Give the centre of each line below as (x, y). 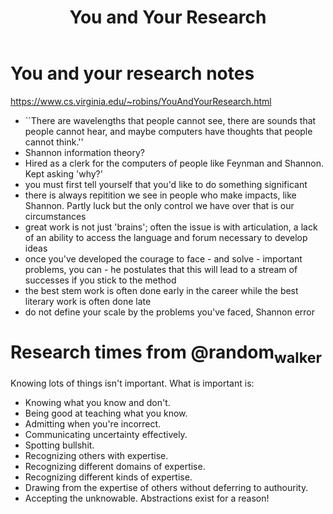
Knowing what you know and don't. (97, 403)
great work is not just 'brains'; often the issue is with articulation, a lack (171, 227)
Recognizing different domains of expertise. (115, 467)
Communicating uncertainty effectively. (106, 435)
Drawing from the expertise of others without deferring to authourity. (166, 488)
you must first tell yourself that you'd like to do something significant (166, 184)
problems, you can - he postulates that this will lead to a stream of (161, 269)
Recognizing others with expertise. (96, 456)
